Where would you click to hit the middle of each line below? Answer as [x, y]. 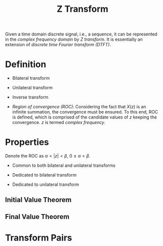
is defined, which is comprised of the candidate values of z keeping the [84, 117]
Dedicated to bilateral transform [44, 175]
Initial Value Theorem [38, 200]
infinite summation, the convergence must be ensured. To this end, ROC [85, 112]
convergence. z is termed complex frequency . [59, 123]
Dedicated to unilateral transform [46, 184]
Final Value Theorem [37, 217]
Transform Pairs [39, 238]
